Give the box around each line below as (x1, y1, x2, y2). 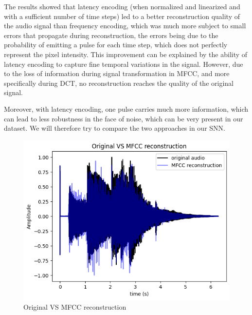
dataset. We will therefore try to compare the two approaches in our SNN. (4, 123, 225, 133)
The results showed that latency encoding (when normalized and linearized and (4, 1, 240, 11)
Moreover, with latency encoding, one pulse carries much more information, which (4, 103, 249, 114)
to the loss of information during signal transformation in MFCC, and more (4, 68, 230, 79)
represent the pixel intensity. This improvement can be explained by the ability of (4, 49, 248, 59)
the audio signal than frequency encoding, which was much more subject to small (4, 20, 246, 31)
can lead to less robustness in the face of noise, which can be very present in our (4, 113, 243, 123)
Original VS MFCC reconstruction (23, 301, 126, 312)
